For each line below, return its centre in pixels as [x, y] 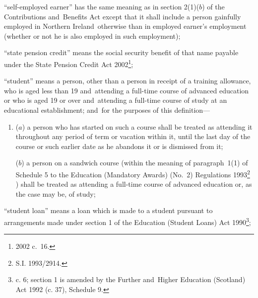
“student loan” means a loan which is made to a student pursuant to [108, 210]
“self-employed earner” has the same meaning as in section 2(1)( [102, 6]
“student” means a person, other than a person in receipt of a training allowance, [128, 81]
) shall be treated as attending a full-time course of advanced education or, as [134, 184]
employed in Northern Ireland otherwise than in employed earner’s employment [125, 26]
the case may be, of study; [56, 193]
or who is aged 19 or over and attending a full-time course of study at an [116, 100]
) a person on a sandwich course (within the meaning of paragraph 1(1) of [135, 163]
